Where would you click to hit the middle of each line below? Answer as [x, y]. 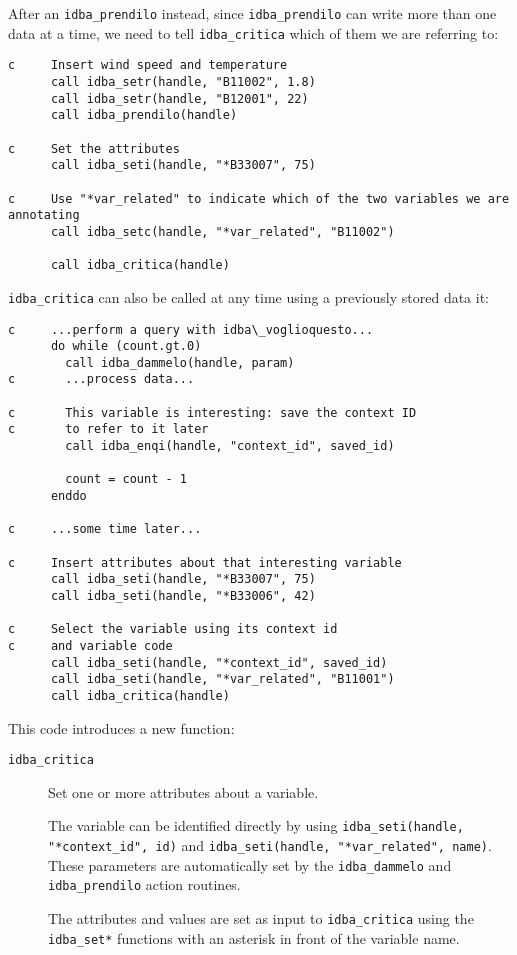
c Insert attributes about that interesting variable [205, 562]
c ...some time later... [105, 529]
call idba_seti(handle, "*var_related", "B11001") [222, 679]
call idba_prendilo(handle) [144, 115]
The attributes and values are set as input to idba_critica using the [261, 918]
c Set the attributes [94, 148]
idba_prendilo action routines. [144, 884]
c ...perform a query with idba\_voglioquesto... [191, 329]
